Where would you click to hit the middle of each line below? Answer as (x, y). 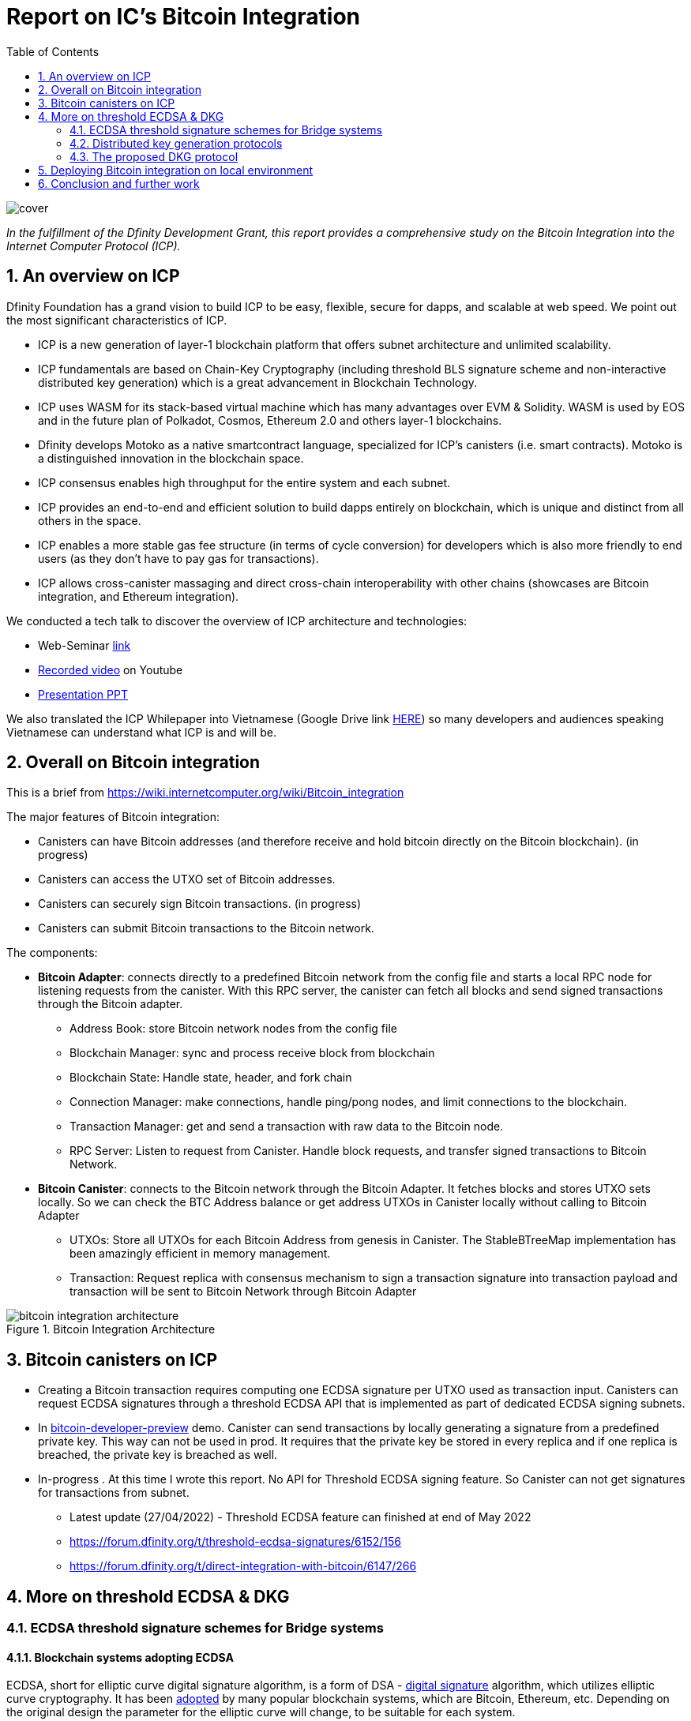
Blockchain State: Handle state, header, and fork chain (211, 1078)
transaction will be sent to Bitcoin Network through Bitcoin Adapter (243, 1292)
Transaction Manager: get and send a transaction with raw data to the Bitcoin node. (287, 1127)
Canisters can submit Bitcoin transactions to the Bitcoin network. (206, 928)
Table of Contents (53, 51)
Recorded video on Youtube (111, 669)
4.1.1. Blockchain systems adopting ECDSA (120, 1657)
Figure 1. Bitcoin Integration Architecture (111, 1329)
